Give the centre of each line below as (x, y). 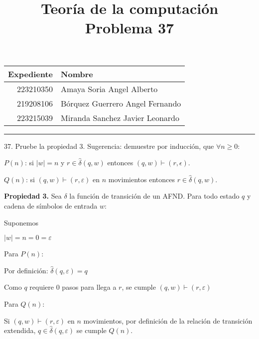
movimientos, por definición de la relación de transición (168, 320)
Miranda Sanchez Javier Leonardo (120, 117)
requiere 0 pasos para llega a (73, 287)
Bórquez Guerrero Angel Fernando (121, 103)
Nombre (77, 74)
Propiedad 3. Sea (33, 196)
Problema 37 (129, 28)
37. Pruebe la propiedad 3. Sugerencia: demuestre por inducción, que (109, 146)
